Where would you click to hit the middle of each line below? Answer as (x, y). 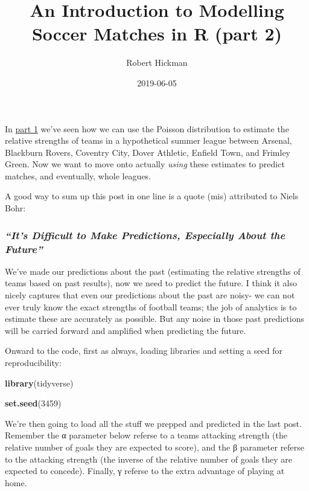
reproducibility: (33, 362)
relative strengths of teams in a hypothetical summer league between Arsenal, (148, 140)
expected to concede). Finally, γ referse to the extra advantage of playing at (145, 471)
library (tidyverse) (39, 383)
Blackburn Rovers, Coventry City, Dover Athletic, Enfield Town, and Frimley (148, 152)
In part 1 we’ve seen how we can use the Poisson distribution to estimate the (147, 128)
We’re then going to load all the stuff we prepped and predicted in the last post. (153, 423)
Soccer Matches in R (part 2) (157, 34)
